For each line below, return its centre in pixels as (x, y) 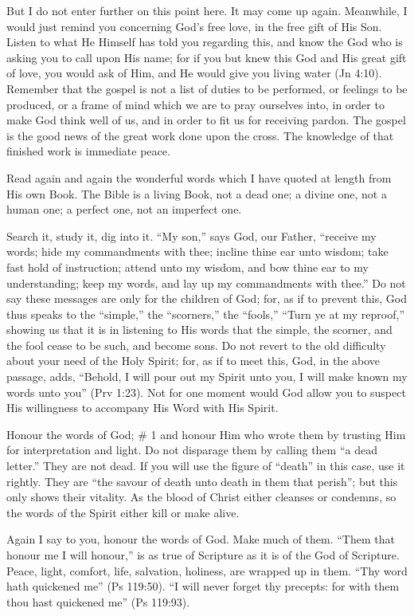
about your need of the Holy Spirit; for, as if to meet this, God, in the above (193, 361)
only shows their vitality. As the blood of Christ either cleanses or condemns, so (201, 497)
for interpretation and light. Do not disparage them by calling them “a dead (192, 450)
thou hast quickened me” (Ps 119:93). (98, 601)
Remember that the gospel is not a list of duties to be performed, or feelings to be (207, 88)
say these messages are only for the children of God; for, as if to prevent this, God (207, 298)
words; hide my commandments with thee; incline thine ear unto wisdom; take (197, 251)
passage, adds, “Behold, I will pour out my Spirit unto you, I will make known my (207, 377)
